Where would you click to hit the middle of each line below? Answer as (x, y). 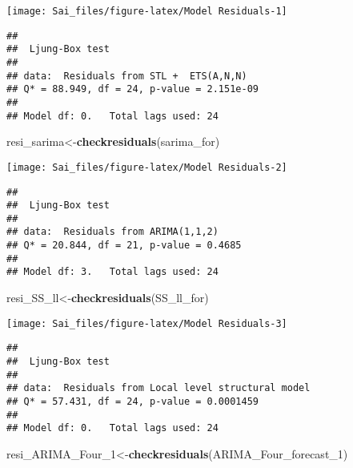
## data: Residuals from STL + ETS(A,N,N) (127, 76)
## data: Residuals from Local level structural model (158, 388)
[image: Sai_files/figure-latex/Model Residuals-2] (147, 167)
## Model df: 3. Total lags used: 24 (112, 272)
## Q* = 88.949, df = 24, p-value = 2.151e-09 (132, 89)
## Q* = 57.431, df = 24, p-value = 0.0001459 (132, 401)
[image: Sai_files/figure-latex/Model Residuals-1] (147, 11)
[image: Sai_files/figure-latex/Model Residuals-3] (147, 323)
